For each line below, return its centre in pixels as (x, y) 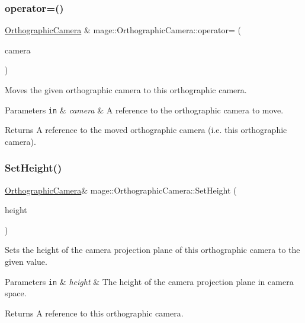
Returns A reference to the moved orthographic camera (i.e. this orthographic (146, 130)
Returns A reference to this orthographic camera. (94, 313)
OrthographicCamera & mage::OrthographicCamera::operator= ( (123, 30)
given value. (26, 262)
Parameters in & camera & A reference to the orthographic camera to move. (144, 110)
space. (16, 293)
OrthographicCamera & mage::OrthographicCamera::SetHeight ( (121, 190)
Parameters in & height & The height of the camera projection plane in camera (149, 281)
